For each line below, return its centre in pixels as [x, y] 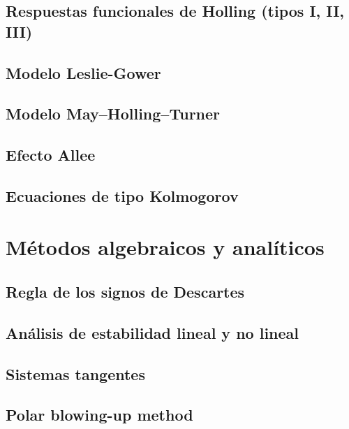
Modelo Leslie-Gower [83, 72]
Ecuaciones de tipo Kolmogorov [122, 195]
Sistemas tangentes [75, 373]
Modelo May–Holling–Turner [113, 114]
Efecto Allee [51, 155]
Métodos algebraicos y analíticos [165, 247]
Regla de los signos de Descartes [125, 292]
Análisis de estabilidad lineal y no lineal [153, 332]
